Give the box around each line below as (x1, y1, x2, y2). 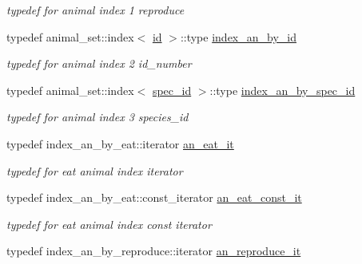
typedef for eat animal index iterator (6, 162, 183, 179)
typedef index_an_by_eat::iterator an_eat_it (6, 135, 234, 152)
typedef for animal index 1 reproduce (6, 2, 185, 18)
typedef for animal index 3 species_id (6, 108, 189, 125)
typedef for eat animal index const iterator (6, 215, 212, 232)
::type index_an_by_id (180, 28, 296, 45)
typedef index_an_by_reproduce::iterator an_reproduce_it (6, 242, 301, 259)
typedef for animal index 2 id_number (6, 55, 192, 72)
